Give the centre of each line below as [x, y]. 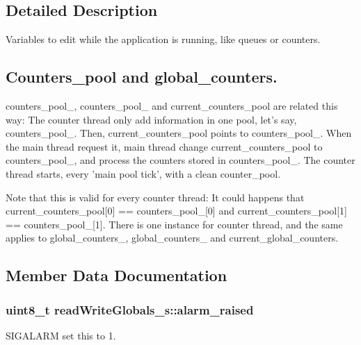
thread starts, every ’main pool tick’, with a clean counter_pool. [143, 173]
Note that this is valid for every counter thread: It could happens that [155, 197]
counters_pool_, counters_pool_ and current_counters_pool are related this [172, 106]
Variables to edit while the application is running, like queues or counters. [163, 39]
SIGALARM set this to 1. [61, 335]
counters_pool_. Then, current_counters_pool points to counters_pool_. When [179, 133]
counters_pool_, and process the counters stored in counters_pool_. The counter [180, 160]
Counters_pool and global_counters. [142, 77]
